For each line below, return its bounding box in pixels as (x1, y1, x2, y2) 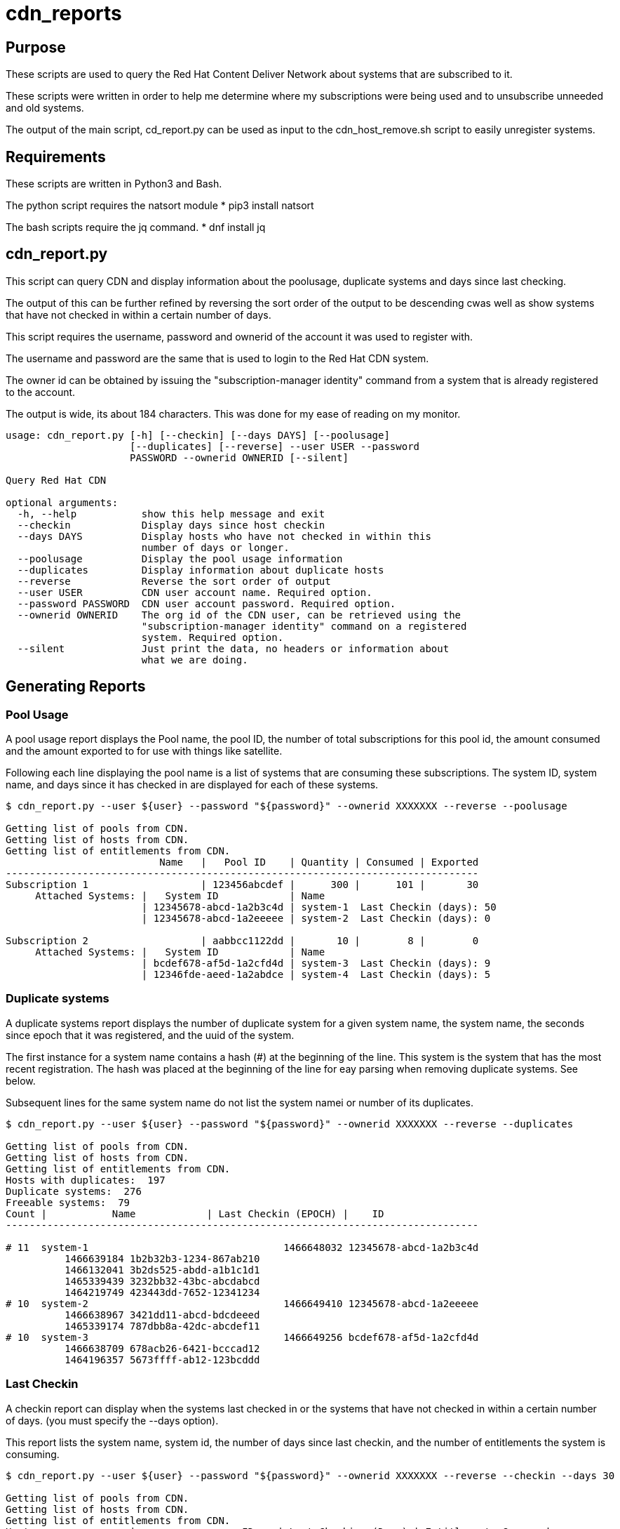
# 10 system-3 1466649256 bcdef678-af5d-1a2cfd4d (6, 1331, 479, 1343)
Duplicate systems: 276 (6, 1185, 142, 1197)
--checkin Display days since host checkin (17, 519, 325, 531)
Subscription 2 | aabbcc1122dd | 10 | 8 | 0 (6, 935, 479, 947)
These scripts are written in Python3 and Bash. (6, 178, 222, 190)
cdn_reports (6, 1, 122, 25)
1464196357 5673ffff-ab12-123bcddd (65, 1353, 260, 1365)
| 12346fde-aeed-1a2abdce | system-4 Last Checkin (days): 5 (141, 969, 491, 981)
